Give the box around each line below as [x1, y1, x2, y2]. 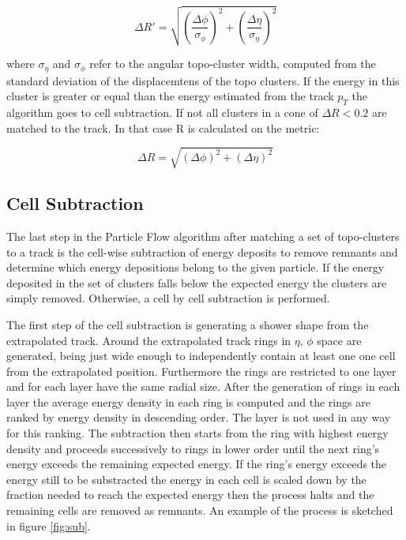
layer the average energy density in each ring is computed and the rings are [6, 393, 370, 410]
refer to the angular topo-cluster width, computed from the [89, 55, 376, 72]
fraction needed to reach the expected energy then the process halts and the [6, 486, 374, 503]
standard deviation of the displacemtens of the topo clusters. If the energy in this [6, 72, 400, 88]
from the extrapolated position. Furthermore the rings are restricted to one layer [6, 362, 397, 379]
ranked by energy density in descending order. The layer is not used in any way [6, 409, 391, 426]
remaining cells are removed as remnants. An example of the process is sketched [6, 502, 393, 519]
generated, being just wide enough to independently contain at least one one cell [6, 347, 396, 364]
